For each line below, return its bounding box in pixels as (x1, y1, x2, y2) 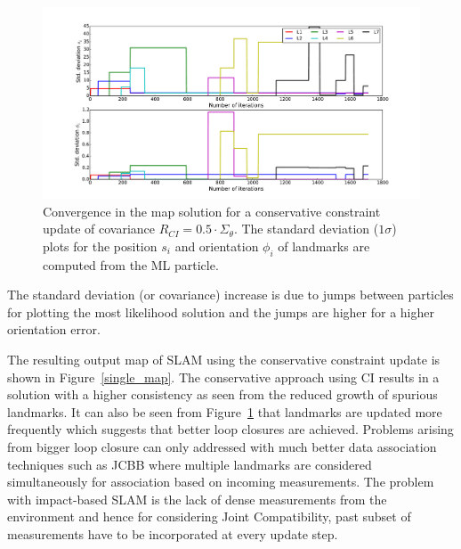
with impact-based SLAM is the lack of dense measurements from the (7, 489, 387, 508)
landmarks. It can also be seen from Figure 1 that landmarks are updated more (7, 402, 442, 421)
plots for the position (43, 236, 158, 255)
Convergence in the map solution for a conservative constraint (43, 201, 381, 220)
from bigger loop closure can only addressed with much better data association (7, 438, 437, 456)
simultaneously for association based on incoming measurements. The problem (7, 472, 434, 491)
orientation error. (7, 320, 101, 339)
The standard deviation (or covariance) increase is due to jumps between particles (7, 285, 454, 304)
